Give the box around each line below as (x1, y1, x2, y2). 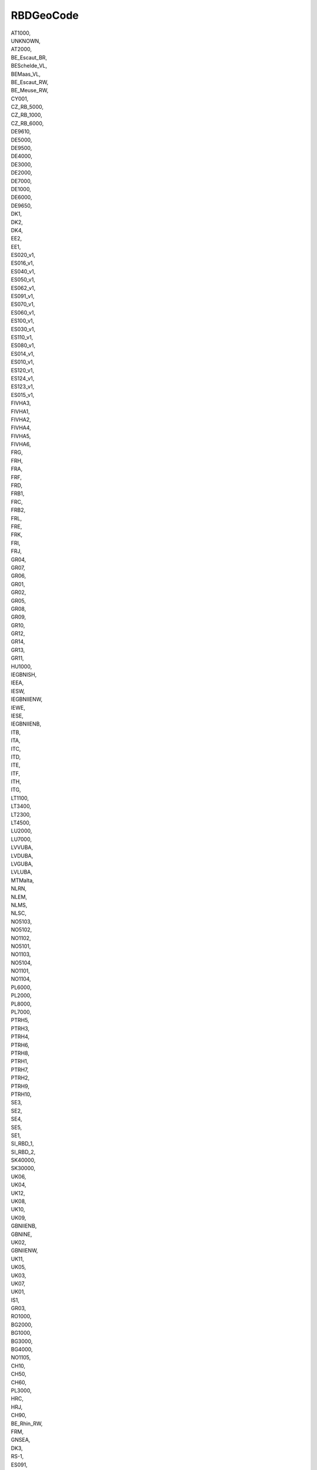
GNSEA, (11, 1436, 31, 1444)
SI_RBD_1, (11, 1140, 34, 1147)
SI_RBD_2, (11, 1148, 36, 1155)
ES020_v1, (11, 252, 35, 259)
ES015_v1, (11, 391, 35, 398)
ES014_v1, (11, 350, 35, 357)
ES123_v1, (11, 383, 35, 390)
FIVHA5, (11, 432, 31, 439)
